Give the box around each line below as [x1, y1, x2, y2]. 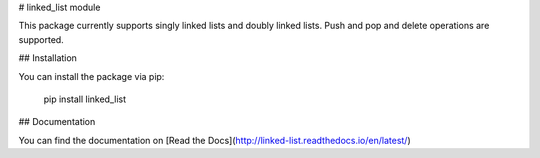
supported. [18, 33, 64, 45]
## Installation [18, 52, 77, 64]
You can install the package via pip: [18, 70, 165, 82]
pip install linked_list [43, 93, 127, 105]
